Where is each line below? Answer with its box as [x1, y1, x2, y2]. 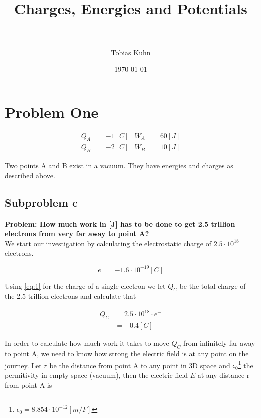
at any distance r [197, 369, 250, 380]
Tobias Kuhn [111, 47, 151, 57]
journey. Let [5, 360, 42, 370]
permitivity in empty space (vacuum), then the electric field [5, 369, 188, 380]
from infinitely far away [183, 338, 255, 348]
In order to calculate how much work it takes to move [5, 338, 169, 348]
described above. [5, 170, 55, 180]
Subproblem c [5, 194, 78, 210]
